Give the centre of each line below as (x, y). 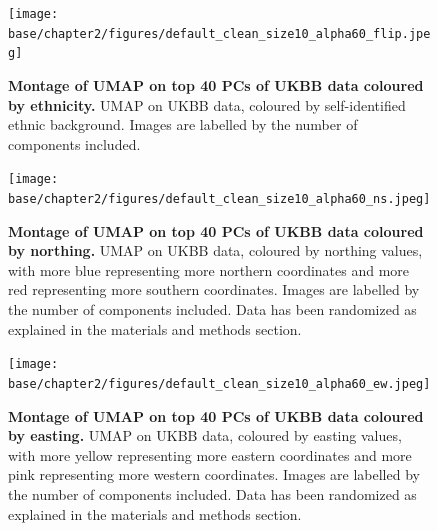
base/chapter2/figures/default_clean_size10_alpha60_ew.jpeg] (219, 383)
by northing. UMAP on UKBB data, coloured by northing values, (215, 250)
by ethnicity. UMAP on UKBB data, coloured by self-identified (207, 104)
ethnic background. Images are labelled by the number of (183, 124)
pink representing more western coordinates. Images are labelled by (214, 474)
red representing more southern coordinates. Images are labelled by (214, 289)
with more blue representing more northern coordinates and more (209, 269)
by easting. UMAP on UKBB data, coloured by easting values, (205, 435)
